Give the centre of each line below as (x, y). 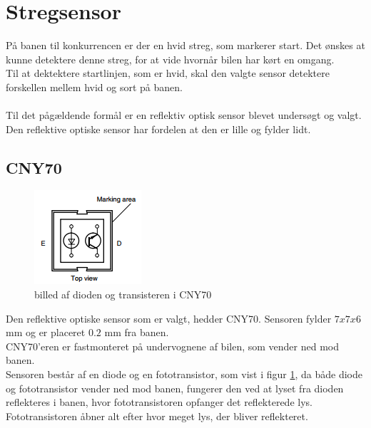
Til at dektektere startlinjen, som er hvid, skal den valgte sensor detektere (168, 73)
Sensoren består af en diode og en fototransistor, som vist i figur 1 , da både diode (184, 374)
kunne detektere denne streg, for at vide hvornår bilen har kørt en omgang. (170, 59)
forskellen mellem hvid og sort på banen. (94, 87)
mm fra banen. (137, 332)
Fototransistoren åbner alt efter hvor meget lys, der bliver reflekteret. (157, 416)
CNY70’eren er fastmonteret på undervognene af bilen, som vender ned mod (173, 346)
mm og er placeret (46, 332)
